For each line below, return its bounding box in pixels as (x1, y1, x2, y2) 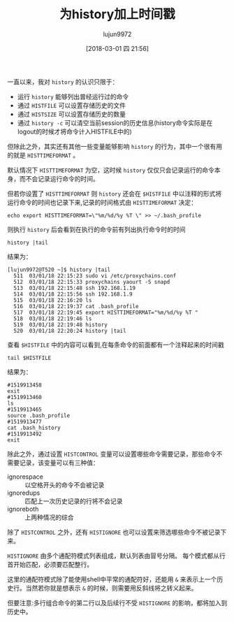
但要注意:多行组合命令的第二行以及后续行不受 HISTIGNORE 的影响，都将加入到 (7, 598, 228, 607)
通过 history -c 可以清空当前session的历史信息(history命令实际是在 (17, 118, 213, 126)
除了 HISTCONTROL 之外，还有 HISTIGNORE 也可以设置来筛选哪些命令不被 (7, 528, 209, 536)
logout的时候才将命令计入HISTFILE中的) (17, 127, 132, 136)
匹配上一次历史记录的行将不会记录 (24, 497, 123, 505)
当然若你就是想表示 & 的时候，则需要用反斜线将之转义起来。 (25, 584, 198, 592)
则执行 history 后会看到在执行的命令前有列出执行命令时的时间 (7, 225, 186, 233)
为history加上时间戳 (59, 6, 176, 22)
